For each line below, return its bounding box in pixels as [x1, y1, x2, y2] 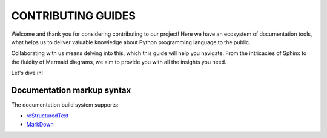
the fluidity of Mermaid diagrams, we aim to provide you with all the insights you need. [11, 58, 226, 65]
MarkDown [26, 120, 54, 128]
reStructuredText [26, 112, 69, 119]
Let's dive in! [11, 70, 44, 77]
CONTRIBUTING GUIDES [11, 9, 136, 22]
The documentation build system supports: [11, 101, 119, 108]
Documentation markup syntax [11, 85, 131, 95]
